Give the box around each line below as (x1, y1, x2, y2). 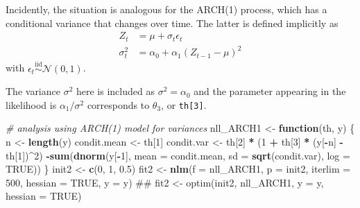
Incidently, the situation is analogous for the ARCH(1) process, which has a (6, 2, 327, 16)
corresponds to (87, 97, 150, 112)
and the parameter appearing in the (194, 84, 346, 98)
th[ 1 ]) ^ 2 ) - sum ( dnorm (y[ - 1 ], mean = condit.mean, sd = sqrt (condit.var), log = (6, 148, 350, 162)
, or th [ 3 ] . (161, 97, 207, 112)
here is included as (76, 84, 155, 98)
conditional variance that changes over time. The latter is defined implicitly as (6, 15, 338, 30)
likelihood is (6, 97, 57, 112)
